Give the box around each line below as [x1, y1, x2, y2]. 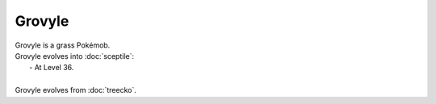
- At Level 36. [29, 63, 74, 73]
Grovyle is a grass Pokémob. [15, 40, 111, 50]
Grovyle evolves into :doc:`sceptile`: [15, 51, 135, 60]
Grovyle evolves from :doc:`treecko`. [15, 85, 136, 95]
